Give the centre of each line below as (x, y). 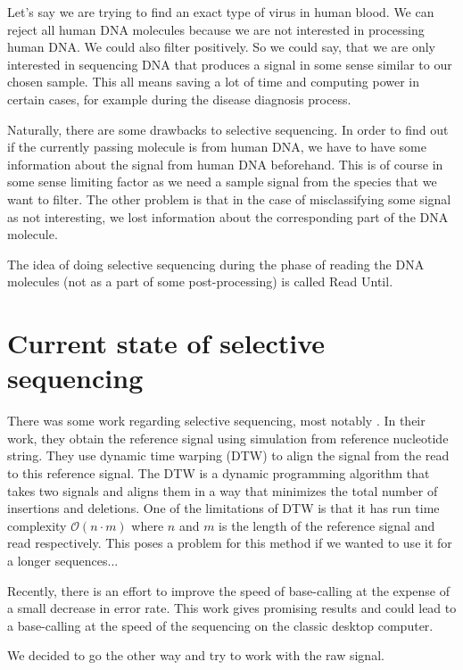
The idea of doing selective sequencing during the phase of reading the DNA (216, 264)
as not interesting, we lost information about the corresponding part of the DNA (228, 216)
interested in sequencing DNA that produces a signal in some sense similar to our (230, 64)
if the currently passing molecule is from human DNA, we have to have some (217, 147)
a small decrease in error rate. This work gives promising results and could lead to (232, 608)
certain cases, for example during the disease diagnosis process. (179, 99)
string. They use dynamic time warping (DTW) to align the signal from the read (228, 455)
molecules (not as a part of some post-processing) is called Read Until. (200, 281)
